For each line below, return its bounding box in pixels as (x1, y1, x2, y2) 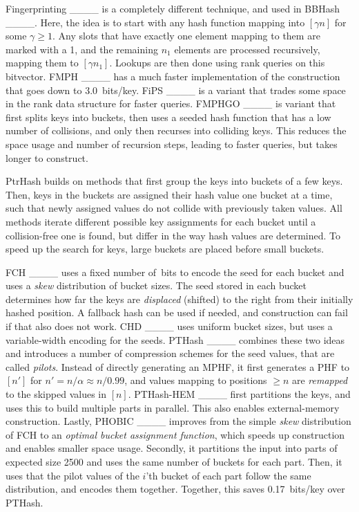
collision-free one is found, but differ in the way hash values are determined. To (6, 228, 341, 242)
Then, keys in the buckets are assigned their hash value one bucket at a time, (6, 187, 333, 201)
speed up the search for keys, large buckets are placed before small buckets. (6, 241, 324, 256)
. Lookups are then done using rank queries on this (109, 55, 325, 70)
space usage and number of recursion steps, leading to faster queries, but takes (6, 136, 338, 151)
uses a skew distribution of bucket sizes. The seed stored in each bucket (6, 278, 307, 293)
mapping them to (6, 55, 79, 70)
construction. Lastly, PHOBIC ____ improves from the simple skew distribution (6, 414, 351, 428)
